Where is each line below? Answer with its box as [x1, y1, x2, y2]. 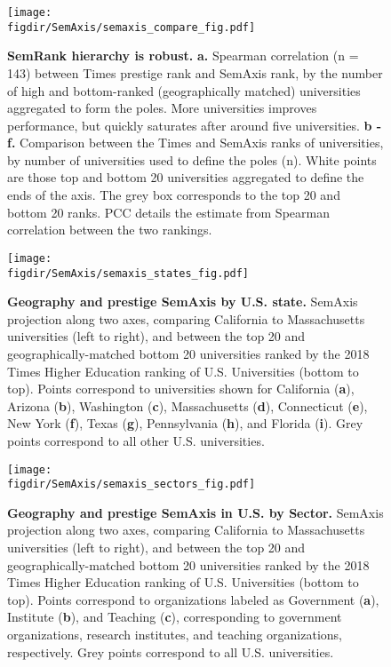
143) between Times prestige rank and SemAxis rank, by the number [7, 63, 383, 82]
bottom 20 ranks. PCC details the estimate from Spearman [7, 202, 330, 221]
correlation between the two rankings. [7, 220, 212, 239]
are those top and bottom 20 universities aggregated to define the [7, 168, 364, 187]
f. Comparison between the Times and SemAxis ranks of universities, [7, 133, 384, 152]
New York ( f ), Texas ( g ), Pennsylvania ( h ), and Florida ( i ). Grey [7, 414, 363, 433]
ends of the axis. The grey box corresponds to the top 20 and [7, 186, 340, 204]
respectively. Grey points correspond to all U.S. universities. [7, 642, 334, 661]
